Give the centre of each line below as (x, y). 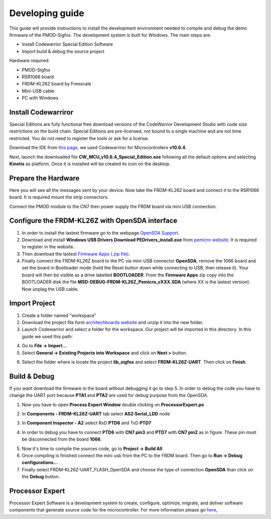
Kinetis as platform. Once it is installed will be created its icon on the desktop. (90, 164)
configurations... (40, 463)
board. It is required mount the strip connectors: (59, 197)
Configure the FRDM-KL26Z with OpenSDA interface (93, 221)
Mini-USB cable (38, 91)
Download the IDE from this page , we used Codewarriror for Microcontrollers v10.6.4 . (98, 148)
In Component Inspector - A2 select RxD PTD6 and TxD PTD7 (87, 423)
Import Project (32, 303)
